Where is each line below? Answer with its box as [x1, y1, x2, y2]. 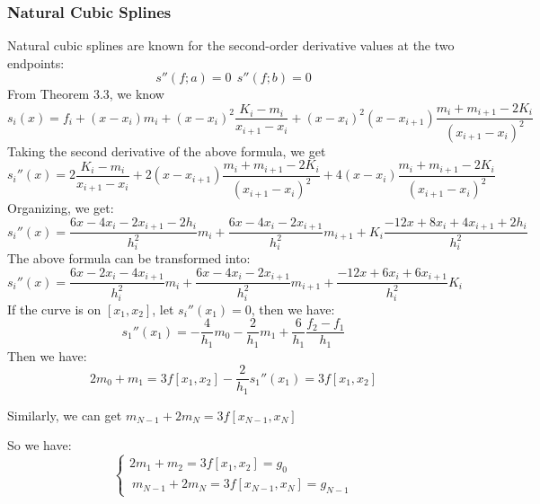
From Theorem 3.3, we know [7, 84, 164, 103]
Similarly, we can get [7, 405, 122, 424]
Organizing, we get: [7, 199, 114, 217]
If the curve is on [7, 299, 102, 318]
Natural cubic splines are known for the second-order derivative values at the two [7, 36, 455, 55]
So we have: [7, 436, 72, 455]
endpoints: [7, 53, 65, 72]
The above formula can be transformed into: [7, 249, 251, 268]
